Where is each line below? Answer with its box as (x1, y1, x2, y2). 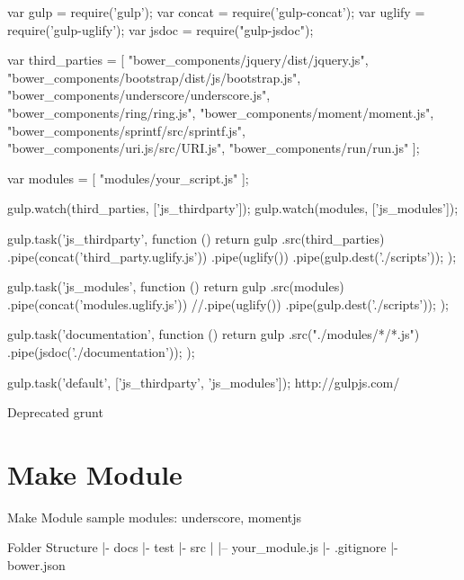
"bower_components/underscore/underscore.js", (7, 85, 271, 104)
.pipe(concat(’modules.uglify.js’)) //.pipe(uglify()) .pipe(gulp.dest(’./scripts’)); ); (7, 294, 449, 313)
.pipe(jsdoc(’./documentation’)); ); (7, 342, 195, 361)
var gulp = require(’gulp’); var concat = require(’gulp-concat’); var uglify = (7, 3, 425, 21)
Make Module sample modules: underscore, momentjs (7, 507, 302, 526)
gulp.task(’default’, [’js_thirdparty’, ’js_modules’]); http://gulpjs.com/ (7, 372, 400, 391)
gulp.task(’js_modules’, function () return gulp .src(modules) (7, 277, 344, 296)
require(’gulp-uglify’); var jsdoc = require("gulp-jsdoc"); (7, 20, 314, 39)
